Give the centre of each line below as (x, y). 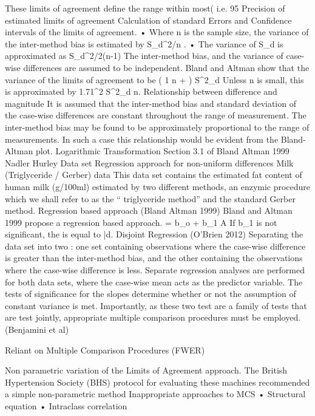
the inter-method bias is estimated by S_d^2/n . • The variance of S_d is (144, 43)
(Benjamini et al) (37, 329)
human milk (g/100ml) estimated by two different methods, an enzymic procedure (158, 186)
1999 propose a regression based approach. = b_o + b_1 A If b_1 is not (141, 222)
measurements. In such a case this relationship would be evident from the (142, 139)
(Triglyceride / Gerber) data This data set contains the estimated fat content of (154, 175)
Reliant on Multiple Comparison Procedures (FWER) (105, 350)
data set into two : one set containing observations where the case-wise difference (155, 246)
